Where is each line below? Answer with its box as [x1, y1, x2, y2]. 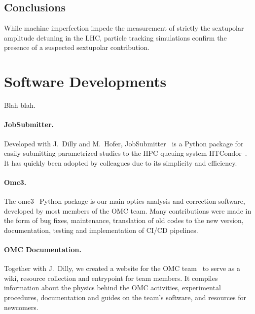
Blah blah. [4, 100, 36, 110]
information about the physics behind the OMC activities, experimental [4, 282, 221, 293]
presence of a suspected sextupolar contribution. [4, 42, 149, 52]
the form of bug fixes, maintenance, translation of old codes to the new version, [4, 215, 244, 225]
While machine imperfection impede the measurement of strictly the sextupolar [4, 23, 244, 33]
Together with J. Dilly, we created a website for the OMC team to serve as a [4, 263, 241, 273]
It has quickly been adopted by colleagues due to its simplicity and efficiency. [4, 157, 237, 168]
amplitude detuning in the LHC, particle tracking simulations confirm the [4, 32, 227, 43]
